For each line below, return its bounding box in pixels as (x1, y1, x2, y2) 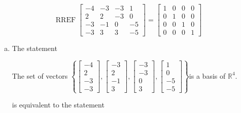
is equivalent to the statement (12, 99, 105, 110)
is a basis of (189, 70, 226, 81)
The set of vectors (12, 70, 68, 81)
